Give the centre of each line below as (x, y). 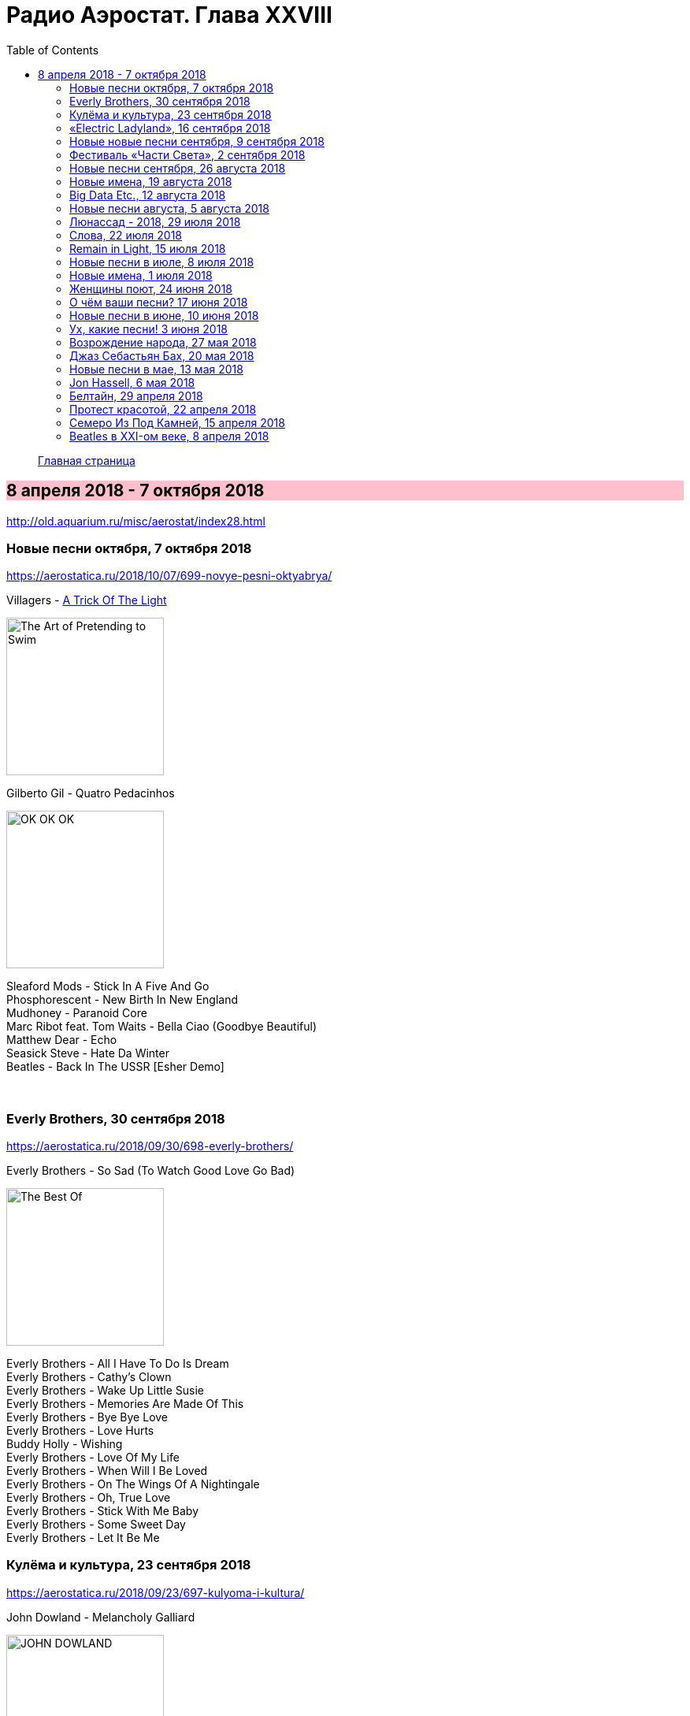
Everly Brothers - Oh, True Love (89, 1498)
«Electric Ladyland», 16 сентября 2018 (170, 128)
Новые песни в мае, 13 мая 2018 (156, 369)
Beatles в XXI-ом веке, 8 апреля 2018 (169, 436)
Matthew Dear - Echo (62, 1040)
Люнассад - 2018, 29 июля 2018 (155, 221)
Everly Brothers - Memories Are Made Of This (125, 1404)
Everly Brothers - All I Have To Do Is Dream (118, 1364)
